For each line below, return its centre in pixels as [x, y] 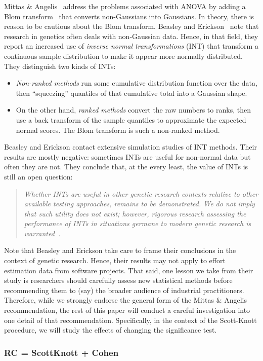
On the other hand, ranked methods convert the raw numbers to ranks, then [133, 110]
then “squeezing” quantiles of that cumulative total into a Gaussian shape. [131, 93]
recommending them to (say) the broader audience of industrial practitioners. [124, 290]
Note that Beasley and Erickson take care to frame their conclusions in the [120, 250]
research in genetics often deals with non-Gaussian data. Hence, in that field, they [131, 36]
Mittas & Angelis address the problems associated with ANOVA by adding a [125, 6]
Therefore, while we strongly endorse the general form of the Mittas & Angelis [126, 300]
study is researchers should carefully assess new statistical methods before [118, 280]
